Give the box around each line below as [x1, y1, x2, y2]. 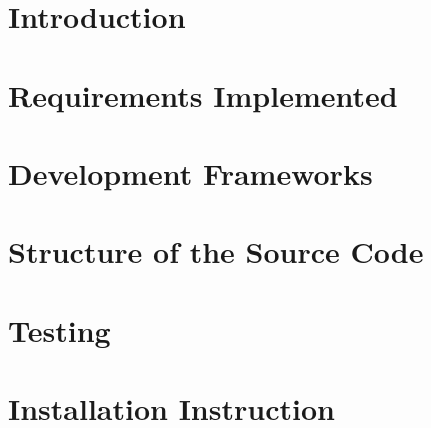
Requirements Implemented [8, 74, 398, 115]
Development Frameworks [8, 152, 373, 193]
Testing [8, 309, 111, 350]
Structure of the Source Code [8, 231, 424, 272]
